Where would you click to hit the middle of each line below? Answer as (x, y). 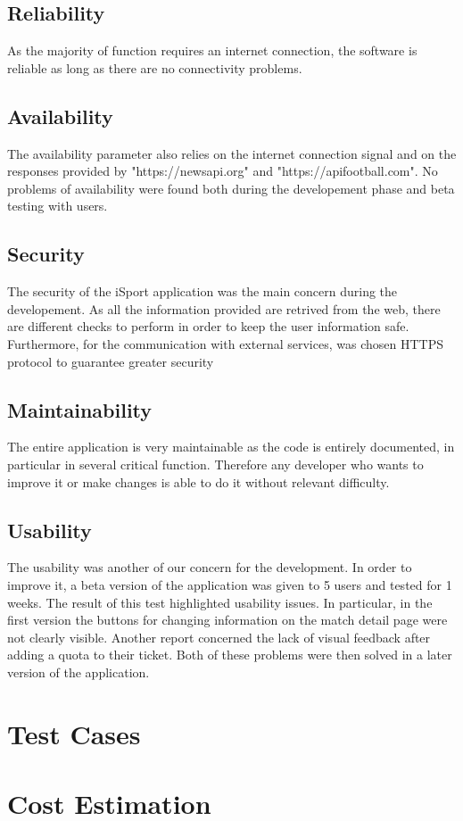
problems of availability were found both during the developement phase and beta (231, 188)
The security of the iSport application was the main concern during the (203, 291)
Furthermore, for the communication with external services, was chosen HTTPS (225, 343)
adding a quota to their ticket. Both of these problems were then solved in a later (230, 655)
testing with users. (58, 206)
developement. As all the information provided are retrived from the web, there (224, 308)
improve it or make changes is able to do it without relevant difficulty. (198, 481)
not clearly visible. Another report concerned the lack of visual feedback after (219, 637)
